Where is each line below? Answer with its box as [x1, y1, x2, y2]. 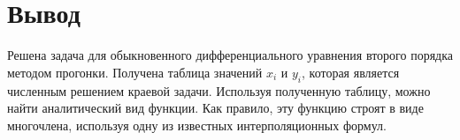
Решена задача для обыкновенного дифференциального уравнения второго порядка [7, 46, 453, 64]
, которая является [302, 63, 400, 81]
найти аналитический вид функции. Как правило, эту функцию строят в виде [7, 99, 424, 117]
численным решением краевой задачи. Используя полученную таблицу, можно [7, 81, 431, 99]
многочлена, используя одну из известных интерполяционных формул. [7, 115, 387, 134]
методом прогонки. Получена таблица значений [7, 63, 263, 81]
